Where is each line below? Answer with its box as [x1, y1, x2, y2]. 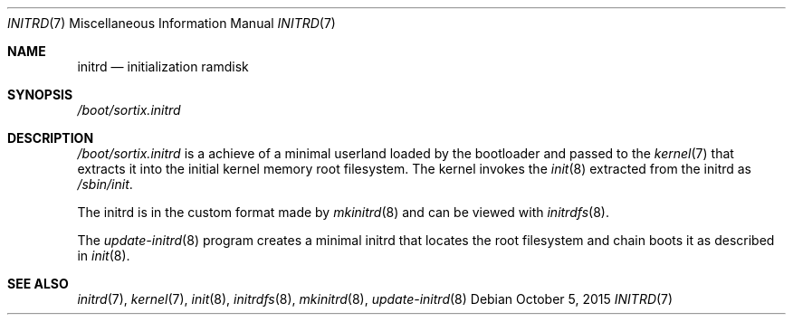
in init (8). [77, 248, 130, 263]
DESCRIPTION [7, 130, 94, 146]
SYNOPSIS [7, 87, 73, 102]
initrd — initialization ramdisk [77, 59, 249, 74]
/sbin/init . [77, 176, 133, 192]
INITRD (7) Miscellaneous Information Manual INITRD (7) [7, 15, 336, 31]
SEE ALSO [7, 276, 69, 291]
